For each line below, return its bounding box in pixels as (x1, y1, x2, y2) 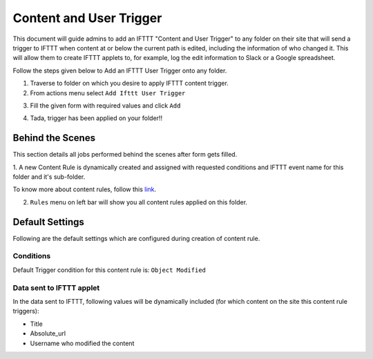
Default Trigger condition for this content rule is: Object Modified (12, 266, 207, 274)
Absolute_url (30, 329, 66, 338)
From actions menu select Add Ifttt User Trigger (30, 88, 186, 97)
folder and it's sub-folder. (12, 173, 86, 181)
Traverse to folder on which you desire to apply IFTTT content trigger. (30, 79, 229, 88)
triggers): (12, 307, 39, 316)
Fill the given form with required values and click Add (30, 101, 181, 110)
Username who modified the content (30, 339, 135, 347)
